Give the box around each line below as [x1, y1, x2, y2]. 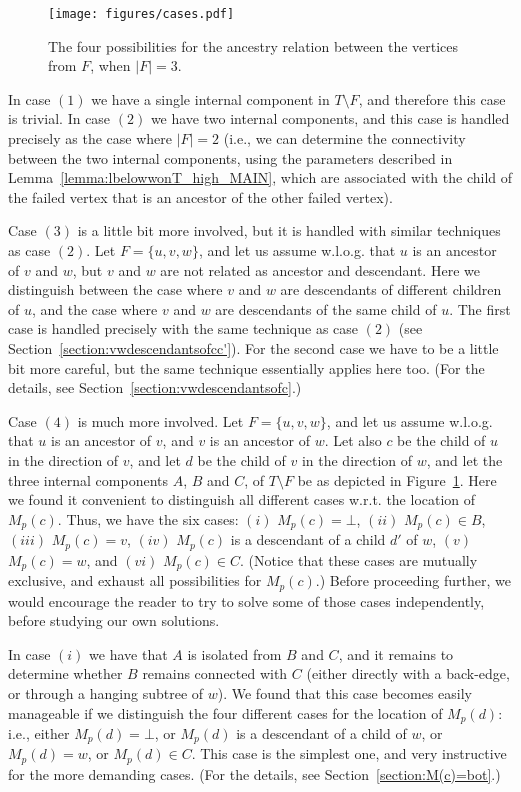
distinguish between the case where [8, 279, 223, 300]
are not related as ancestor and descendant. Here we [160, 259, 480, 280]
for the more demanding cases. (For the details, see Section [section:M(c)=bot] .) [8, 763, 501, 784]
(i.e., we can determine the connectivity [223, 128, 466, 149]
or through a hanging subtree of [8, 682, 204, 703]
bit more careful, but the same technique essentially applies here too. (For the [8, 357, 485, 378]
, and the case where [31, 298, 158, 319]
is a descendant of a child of [236, 722, 407, 743]
